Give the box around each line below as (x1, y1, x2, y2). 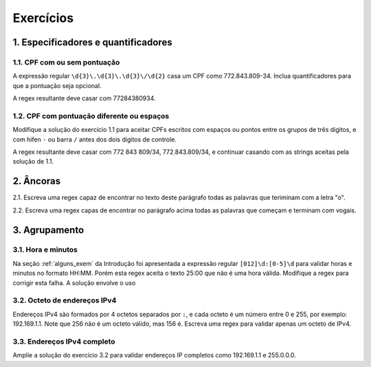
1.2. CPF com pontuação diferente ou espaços (12, 111, 170, 120)
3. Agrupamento (12, 224, 85, 236)
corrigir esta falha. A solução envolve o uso (12, 278, 136, 287)
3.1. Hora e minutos (12, 245, 78, 254)
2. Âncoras (12, 175, 61, 187)
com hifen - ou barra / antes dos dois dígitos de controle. (12, 135, 177, 144)
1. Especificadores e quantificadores (12, 36, 172, 48)
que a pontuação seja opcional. (12, 81, 102, 89)
